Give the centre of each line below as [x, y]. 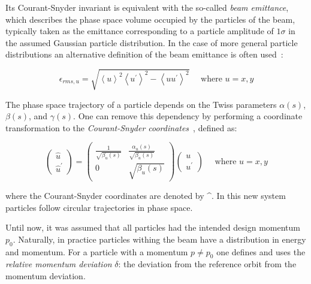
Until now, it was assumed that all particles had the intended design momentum [153, 227]
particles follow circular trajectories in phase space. [99, 207]
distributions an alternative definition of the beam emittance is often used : [144, 54]
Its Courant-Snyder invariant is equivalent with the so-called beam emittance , [147, 7]
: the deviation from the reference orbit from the [207, 264]
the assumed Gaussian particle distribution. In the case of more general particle [152, 42]
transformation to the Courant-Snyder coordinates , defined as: [121, 127]
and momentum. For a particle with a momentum [97, 251]
